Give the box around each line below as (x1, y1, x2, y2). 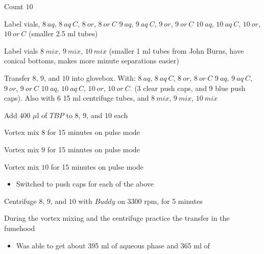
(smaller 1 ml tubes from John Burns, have (109, 45, 244, 56)
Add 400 (4, 109, 31, 120)
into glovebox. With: (71, 72, 136, 83)
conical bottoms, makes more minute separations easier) (4, 55, 179, 66)
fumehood (4, 222, 35, 233)
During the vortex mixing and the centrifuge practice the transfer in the (4, 213, 230, 223)
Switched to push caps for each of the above (16, 178, 154, 189)
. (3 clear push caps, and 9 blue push (130, 82, 246, 93)
